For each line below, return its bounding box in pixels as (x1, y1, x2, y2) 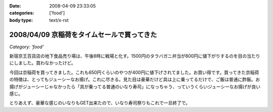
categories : (9, 10, 34, 16)
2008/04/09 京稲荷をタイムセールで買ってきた (9, 30, 157, 39)
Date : (9, 3, 21, 9)
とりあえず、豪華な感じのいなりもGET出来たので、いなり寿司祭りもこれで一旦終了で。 (9, 100, 191, 106)
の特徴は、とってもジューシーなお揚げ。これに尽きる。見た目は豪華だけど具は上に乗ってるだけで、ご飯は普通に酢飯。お (9, 77, 260, 83)
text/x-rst (49, 17, 69, 23)
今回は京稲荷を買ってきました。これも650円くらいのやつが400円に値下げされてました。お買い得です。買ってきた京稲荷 (9, 69, 259, 76)
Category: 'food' (9, 44, 44, 50)
